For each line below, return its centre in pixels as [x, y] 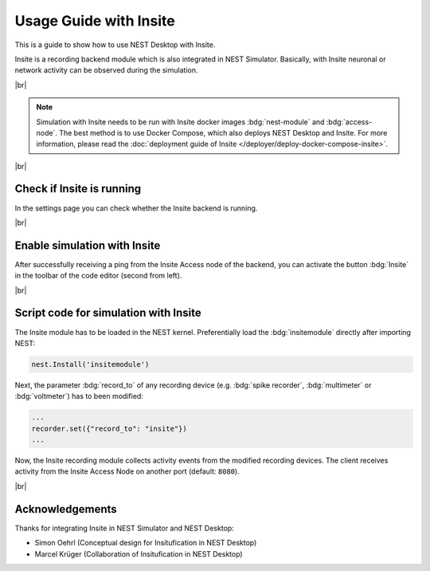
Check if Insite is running [78, 189]
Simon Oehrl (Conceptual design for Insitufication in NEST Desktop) [146, 543]
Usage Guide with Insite [95, 21]
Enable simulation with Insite [88, 245]
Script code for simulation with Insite [108, 313]
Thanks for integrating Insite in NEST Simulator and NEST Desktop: [124, 528]
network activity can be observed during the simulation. [106, 70]
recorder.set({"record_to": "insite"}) [109, 428]
